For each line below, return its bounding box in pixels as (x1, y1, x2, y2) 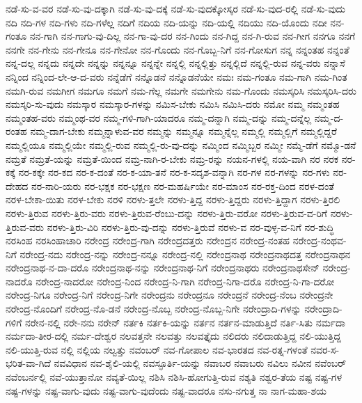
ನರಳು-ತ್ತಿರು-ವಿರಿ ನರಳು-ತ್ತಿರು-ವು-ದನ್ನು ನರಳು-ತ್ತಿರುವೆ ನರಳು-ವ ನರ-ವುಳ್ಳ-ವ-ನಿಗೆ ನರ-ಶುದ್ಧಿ (47, 219, 334, 234)
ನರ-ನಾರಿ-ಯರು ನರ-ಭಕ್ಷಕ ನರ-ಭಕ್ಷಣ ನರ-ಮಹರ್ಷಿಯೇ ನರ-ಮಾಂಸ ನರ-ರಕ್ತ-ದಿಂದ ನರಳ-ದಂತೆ (31, 178, 335, 193)
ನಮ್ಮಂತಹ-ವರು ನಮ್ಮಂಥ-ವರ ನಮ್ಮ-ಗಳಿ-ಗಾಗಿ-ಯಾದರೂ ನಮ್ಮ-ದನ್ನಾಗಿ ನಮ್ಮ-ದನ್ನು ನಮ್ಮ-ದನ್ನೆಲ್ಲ (6, 110, 312, 125)
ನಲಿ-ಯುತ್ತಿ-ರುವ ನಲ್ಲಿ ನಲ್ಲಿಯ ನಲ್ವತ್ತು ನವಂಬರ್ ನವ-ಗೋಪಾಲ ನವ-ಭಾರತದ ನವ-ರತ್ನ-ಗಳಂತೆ (6, 342, 308, 356)
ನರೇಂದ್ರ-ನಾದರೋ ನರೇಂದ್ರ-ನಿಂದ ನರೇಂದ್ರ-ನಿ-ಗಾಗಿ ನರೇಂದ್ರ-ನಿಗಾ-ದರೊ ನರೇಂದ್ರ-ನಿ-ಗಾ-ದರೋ (36, 274, 335, 288)
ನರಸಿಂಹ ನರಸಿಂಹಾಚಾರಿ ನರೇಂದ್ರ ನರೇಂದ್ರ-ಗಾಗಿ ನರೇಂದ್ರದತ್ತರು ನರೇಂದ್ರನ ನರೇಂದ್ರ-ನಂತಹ (6, 233, 290, 248)
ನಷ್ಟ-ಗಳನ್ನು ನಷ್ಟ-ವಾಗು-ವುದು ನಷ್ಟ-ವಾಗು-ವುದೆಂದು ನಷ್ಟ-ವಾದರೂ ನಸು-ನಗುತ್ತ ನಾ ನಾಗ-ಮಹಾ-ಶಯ (6, 383, 327, 397)
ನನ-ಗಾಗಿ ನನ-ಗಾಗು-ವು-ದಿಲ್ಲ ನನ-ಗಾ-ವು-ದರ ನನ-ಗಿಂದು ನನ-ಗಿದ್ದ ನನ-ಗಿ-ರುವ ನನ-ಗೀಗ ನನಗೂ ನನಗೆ (29, 29, 356, 43)
